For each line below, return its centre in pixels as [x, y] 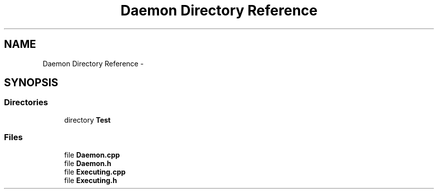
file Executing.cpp [95, 172]
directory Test [87, 120]
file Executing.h [90, 180]
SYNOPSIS [31, 83]
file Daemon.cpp [92, 155]
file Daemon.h [88, 163]
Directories [26, 102]
